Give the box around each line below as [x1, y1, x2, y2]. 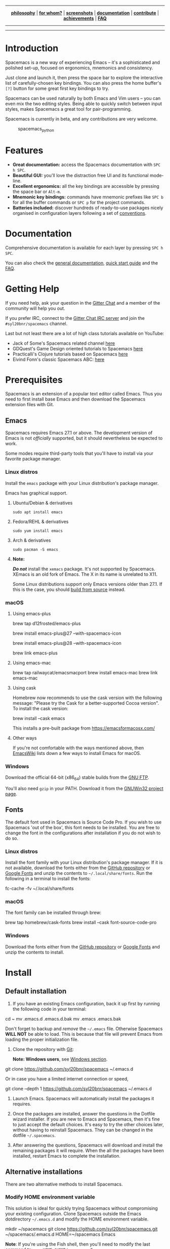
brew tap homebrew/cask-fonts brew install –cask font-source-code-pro [5, 919, 157, 926]
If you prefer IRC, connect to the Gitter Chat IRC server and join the [5, 315, 145, 321]
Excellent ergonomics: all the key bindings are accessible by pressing [12, 183, 159, 189]
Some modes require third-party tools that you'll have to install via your [5, 450, 153, 456]
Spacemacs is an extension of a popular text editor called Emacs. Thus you [5, 391, 162, 397]
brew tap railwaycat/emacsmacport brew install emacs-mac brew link [12, 669, 158, 675]
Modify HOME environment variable [5, 1194, 95, 1201]
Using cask [12, 684, 36, 691]
